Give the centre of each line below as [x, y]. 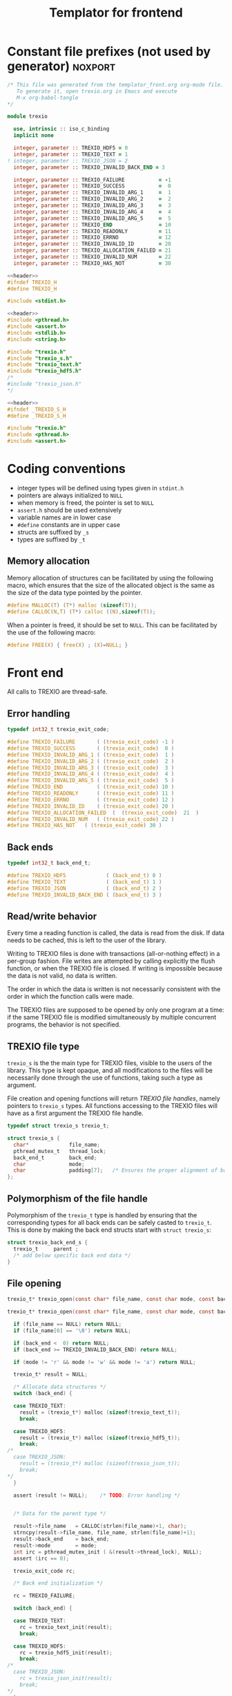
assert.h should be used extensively [69, 510]
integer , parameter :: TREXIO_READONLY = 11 [92, 231]
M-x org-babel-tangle [47, 98]
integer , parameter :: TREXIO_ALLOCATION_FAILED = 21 [92, 250]
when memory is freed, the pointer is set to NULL [85, 503]
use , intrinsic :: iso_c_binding [61, 129]
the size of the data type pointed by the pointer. [75, 592]
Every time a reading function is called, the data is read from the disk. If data [116, 933]
